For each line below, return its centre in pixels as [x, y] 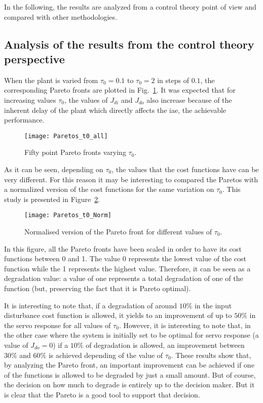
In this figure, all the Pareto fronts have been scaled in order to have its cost [123, 248]
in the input [213, 305]
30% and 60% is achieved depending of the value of [84, 355]
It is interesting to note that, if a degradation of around [90, 305]
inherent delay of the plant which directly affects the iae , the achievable [115, 110]
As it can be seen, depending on [54, 169]
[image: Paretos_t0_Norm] [68, 215]
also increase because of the [189, 99]
